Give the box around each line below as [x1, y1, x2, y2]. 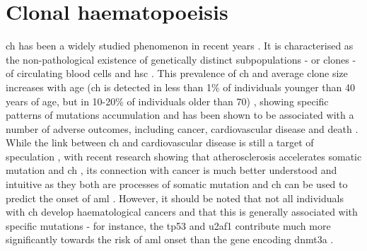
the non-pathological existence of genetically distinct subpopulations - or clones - [6, 52, 356, 66]
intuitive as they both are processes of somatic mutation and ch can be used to [6, 177, 348, 192]
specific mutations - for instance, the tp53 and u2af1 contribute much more [6, 218, 331, 233]
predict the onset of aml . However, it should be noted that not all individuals [6, 190, 344, 205]
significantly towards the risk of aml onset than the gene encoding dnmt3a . [6, 232, 334, 247]
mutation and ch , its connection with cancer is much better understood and [6, 163, 337, 177]
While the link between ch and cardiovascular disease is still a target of [6, 135, 314, 150]
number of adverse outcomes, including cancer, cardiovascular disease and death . [6, 121, 359, 136]
